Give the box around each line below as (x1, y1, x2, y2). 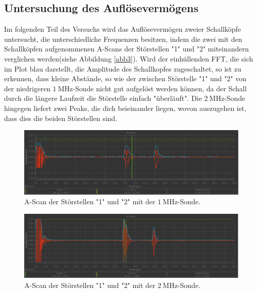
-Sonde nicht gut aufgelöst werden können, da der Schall (73, 83, 247, 93)
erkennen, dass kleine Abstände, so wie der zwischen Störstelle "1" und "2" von (4, 73, 246, 84)
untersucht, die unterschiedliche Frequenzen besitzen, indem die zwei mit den (4, 33, 242, 44)
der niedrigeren (4, 83, 50, 93)
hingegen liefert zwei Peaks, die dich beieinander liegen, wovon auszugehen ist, (4, 102, 246, 113)
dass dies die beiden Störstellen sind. (4, 112, 118, 123)
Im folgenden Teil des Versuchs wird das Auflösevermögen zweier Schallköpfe (4, 24, 241, 34)
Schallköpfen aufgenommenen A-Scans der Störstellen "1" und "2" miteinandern (4, 43, 249, 54)
